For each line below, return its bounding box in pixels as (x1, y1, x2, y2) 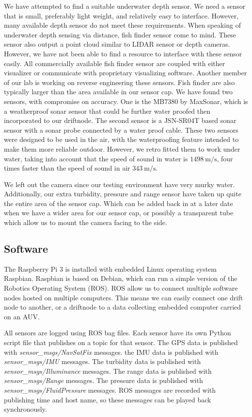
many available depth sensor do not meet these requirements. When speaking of (4, 20, 241, 30)
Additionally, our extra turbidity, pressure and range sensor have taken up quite (4, 189, 241, 199)
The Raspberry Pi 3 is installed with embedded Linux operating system (4, 263, 217, 274)
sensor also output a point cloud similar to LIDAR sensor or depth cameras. (4, 39, 230, 49)
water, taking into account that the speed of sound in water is (4, 153, 188, 163)
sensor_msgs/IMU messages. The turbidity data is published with (4, 356, 201, 366)
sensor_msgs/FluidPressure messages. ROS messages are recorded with (4, 384, 216, 395)
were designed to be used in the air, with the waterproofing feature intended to (4, 134, 239, 144)
